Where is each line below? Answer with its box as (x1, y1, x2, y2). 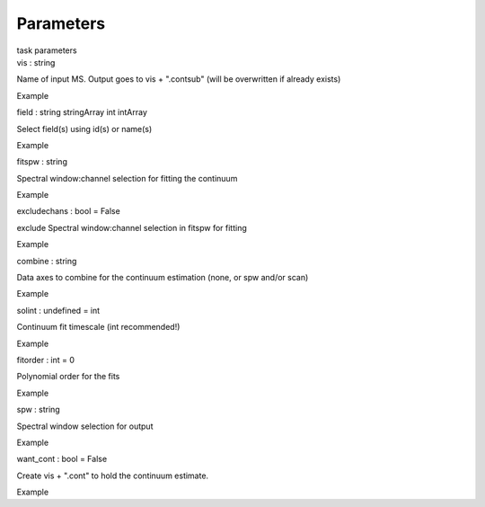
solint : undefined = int (16, 305, 101, 316)
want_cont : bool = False (16, 454, 108, 465)
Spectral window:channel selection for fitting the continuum (16, 173, 238, 183)
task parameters (16, 45, 77, 56)
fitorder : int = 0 (16, 354, 75, 365)
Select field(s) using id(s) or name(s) (16, 123, 153, 134)
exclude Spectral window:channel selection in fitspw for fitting (16, 222, 247, 233)
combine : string (16, 255, 77, 266)
